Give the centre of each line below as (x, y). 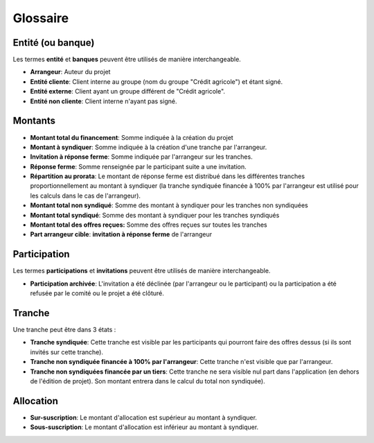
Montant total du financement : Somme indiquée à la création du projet (132, 137)
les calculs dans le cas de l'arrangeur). (86, 196)
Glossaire (41, 18)
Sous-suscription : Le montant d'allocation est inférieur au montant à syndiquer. (144, 427)
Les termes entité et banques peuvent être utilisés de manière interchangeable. (127, 60)
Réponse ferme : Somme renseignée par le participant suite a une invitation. (139, 166)
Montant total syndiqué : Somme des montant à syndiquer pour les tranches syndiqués (155, 215)
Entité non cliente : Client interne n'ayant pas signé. (104, 101)
